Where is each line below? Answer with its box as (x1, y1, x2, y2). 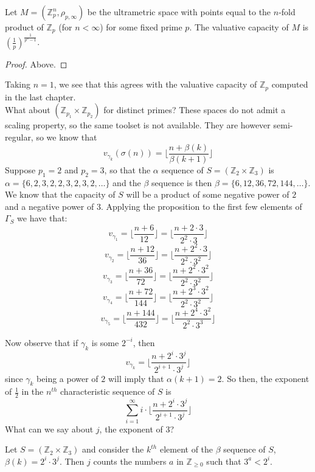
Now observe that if (5, 336, 78, 349)
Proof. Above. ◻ (5, 57, 67, 70)
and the (112, 176, 141, 189)
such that (206, 454, 241, 467)
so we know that (36, 131, 97, 144)
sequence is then (151, 176, 212, 189)
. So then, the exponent (221, 372, 310, 384)
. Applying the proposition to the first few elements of (100, 200, 302, 212)
